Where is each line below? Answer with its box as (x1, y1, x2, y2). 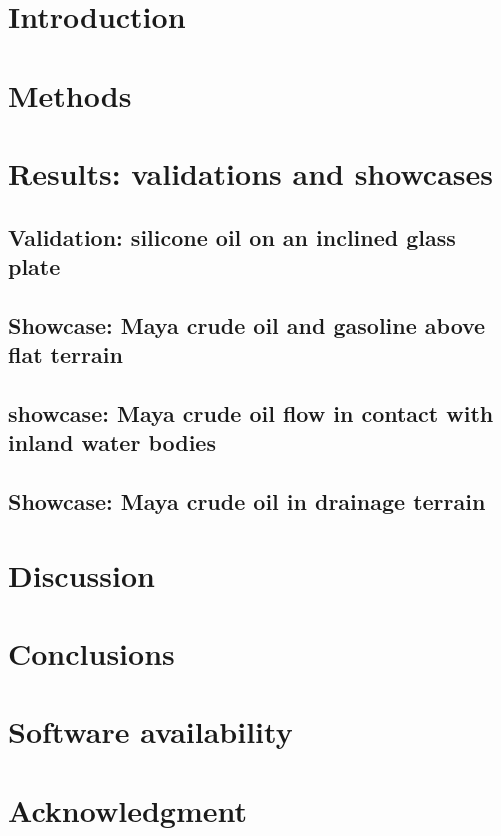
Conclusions (8, 632, 175, 673)
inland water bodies (8, 427, 216, 458)
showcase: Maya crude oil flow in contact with (8, 397, 494, 428)
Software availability (8, 711, 293, 752)
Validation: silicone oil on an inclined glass (8, 221, 456, 252)
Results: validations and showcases (8, 152, 493, 193)
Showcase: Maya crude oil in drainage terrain (8, 486, 486, 517)
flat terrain (8, 339, 123, 370)
